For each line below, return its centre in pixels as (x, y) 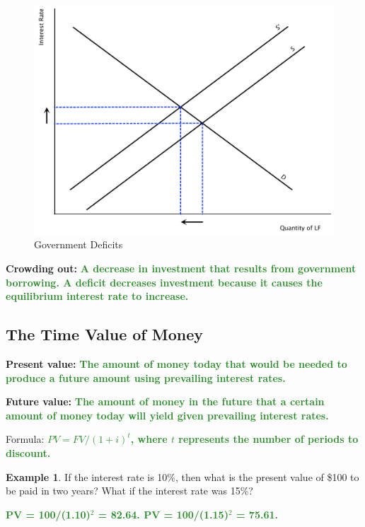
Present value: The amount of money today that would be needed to (176, 363)
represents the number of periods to (268, 439)
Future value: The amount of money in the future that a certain (165, 401)
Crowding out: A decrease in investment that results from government (181, 268)
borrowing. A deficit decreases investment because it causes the (164, 282)
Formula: (25, 439)
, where (149, 439)
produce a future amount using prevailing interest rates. (146, 377)
